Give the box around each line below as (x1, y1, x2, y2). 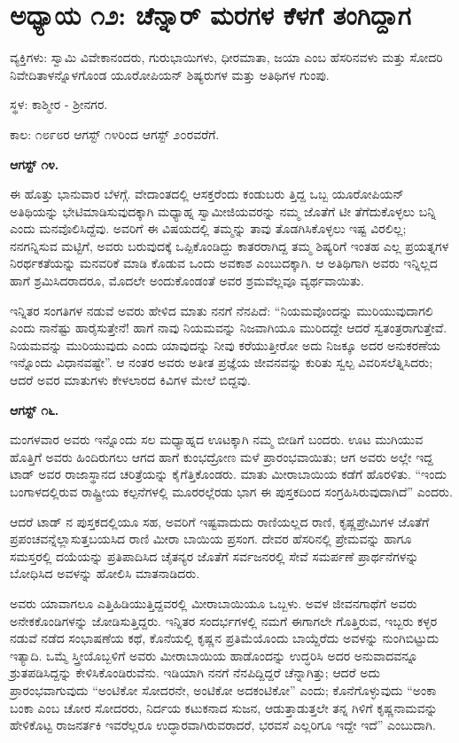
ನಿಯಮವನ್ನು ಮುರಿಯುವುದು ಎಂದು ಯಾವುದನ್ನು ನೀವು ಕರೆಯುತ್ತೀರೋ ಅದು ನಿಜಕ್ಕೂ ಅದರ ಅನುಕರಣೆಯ (10, 335, 440, 354)
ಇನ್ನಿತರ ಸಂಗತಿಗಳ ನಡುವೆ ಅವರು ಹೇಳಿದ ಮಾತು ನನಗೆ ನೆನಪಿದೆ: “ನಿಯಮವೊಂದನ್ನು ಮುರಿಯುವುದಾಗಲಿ (10, 301, 433, 319)
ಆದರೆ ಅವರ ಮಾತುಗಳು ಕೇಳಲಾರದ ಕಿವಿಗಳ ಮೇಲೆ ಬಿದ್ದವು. (10, 371, 251, 389)
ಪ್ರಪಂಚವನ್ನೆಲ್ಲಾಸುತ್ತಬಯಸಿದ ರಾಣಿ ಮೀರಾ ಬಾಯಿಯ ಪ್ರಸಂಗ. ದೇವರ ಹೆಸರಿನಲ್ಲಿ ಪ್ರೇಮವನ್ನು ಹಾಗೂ (10, 529, 412, 548)
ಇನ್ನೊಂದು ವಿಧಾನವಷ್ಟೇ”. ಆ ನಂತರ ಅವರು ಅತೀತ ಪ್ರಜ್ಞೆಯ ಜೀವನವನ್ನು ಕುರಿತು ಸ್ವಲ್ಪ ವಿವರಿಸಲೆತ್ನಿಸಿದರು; (10, 353, 433, 371)
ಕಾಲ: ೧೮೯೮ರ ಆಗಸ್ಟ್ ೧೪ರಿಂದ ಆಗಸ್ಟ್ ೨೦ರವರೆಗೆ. (10, 124, 220, 143)
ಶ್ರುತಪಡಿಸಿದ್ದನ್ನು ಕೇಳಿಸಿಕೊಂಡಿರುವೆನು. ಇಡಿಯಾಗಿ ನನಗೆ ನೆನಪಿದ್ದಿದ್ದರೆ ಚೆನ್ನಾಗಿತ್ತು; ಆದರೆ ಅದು (10, 663, 381, 682)
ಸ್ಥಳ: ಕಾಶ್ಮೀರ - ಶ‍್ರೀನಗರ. (10, 95, 108, 113)
